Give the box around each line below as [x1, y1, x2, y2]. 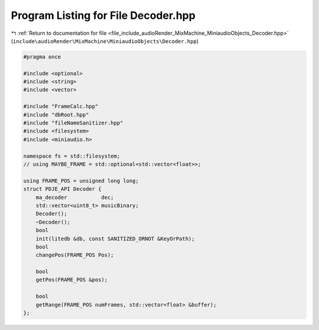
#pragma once [23, 53, 61, 60]
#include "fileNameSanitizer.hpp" [23, 120, 123, 126]
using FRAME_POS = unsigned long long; [23, 177, 139, 184]
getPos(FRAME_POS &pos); [35, 276, 108, 283]
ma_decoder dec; [35, 194, 115, 201]
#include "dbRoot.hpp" [23, 111, 89, 118]
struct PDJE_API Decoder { [23, 186, 102, 192]
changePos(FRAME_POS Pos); [35, 251, 115, 259]
